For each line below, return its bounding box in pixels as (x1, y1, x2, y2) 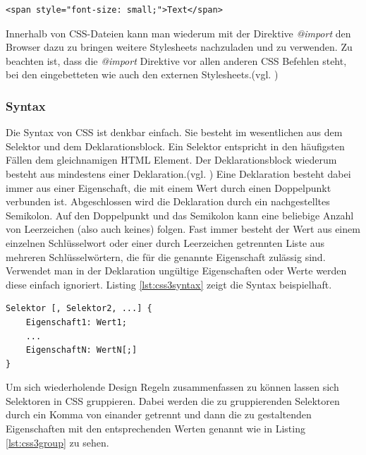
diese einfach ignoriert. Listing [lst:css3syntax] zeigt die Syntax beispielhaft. (6, 277, 332, 291)
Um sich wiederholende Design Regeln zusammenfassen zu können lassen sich (6, 380, 339, 394)
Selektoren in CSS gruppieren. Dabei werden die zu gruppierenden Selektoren (6, 393, 340, 408)
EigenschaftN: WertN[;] (25, 345, 138, 356)
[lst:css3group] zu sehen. (6, 435, 109, 449)
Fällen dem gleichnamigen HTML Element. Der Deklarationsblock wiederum (6, 152, 337, 167)
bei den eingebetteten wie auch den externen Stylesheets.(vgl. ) (6, 67, 279, 82)
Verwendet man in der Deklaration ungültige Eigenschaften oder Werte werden (6, 263, 347, 278)
